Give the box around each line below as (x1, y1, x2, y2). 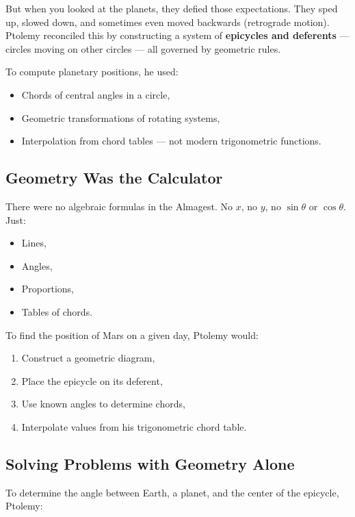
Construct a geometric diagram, (21, 351, 155, 365)
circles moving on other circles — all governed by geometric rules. (5, 41, 281, 55)
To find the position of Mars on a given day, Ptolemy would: (5, 327, 259, 342)
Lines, (21, 236, 47, 250)
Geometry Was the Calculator (5, 167, 223, 188)
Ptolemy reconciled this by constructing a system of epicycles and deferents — (5, 28, 350, 42)
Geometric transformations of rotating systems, (21, 110, 220, 125)
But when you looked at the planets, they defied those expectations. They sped (5, 1, 338, 15)
